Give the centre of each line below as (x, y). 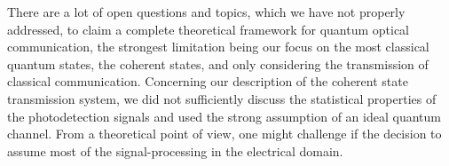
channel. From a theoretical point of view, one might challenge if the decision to (224, 134)
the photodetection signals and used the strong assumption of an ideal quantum (224, 116)
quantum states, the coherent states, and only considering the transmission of (218, 63)
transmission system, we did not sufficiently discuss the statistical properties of (222, 98)
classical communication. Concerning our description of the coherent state (208, 81)
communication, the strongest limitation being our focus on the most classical (218, 47)
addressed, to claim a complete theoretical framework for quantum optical (208, 29)
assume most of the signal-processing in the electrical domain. (175, 150)
